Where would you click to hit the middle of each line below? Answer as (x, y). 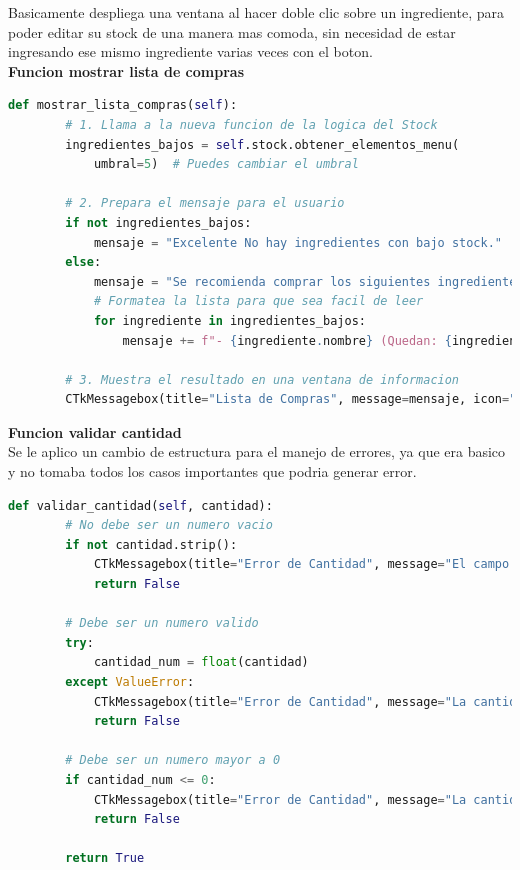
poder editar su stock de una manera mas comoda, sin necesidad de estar (232, 31)
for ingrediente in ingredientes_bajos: (229, 320)
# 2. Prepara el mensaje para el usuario (205, 203)
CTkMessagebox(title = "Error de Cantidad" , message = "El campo (301, 564)
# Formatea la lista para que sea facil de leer (258, 301)
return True (105, 858)
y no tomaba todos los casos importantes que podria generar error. (212, 471)
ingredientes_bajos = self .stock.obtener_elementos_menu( (262, 144)
